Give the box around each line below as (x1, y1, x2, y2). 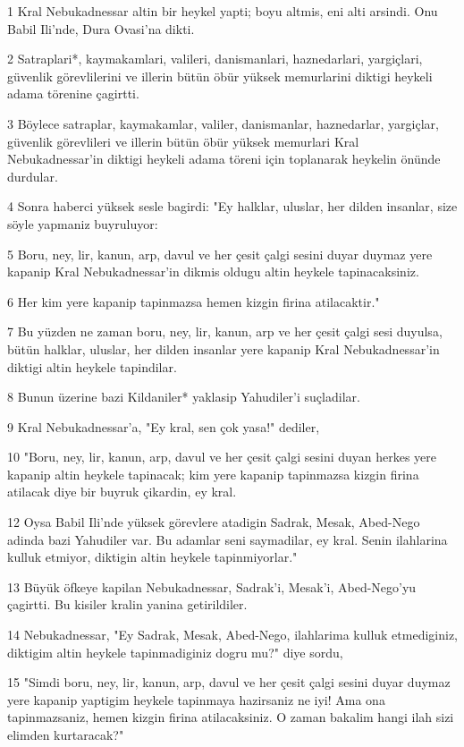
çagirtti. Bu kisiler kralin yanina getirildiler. (7, 595, 248, 614)
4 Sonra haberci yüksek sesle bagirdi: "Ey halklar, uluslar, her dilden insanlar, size (7, 197, 458, 216)
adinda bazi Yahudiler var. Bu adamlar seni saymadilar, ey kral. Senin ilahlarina (7, 530, 448, 548)
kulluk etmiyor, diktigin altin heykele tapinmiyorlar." (7, 548, 298, 566)
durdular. (7, 166, 58, 185)
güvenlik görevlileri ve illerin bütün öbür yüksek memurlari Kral (7, 132, 359, 150)
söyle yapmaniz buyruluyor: (7, 214, 158, 233)
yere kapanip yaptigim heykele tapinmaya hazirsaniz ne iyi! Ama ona (7, 690, 385, 709)
